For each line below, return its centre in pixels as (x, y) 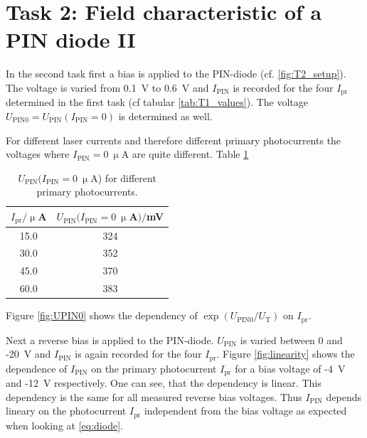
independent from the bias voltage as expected (245, 411)
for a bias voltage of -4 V (290, 368)
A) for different (123, 177)
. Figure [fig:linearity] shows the (286, 354)
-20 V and (28, 354)
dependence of (37, 368)
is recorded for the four (283, 87)
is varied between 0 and (291, 340)
